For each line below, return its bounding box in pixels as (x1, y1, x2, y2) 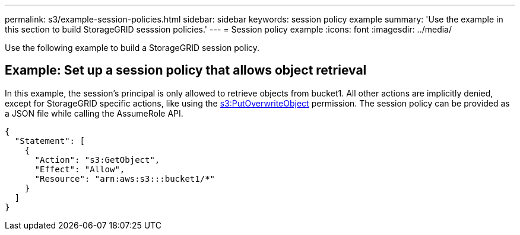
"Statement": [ (14, 136, 85, 146)
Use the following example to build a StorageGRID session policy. (5, 43, 260, 53)
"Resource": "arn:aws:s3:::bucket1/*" (34, 173, 215, 184)
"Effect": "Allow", (34, 164, 125, 174)
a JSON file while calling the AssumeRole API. (5, 108, 183, 118)
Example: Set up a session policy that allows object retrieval (5, 63, 367, 78)
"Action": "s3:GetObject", (34, 154, 160, 165)
